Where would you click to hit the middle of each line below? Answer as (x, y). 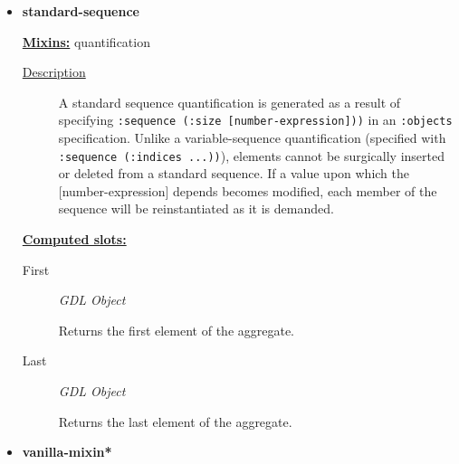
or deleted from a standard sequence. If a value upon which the (234, 173)
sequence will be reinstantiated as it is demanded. (196, 208)
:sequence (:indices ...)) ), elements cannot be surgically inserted (252, 155)
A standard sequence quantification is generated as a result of (229, 102)
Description (54, 72)
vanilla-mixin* (67, 452)
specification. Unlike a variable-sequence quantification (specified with (252, 138)
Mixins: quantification (86, 41)
